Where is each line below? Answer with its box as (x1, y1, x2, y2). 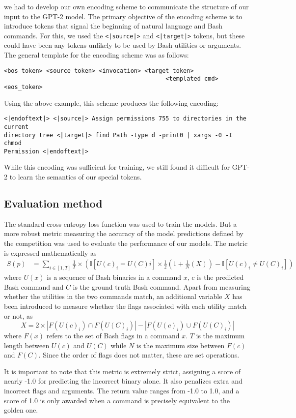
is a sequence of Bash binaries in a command (47, 272, 182, 282)
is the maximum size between (136, 340, 225, 350)
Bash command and (4, 281, 64, 292)
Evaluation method (4, 196, 103, 211)
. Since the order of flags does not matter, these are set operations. (38, 350, 240, 360)
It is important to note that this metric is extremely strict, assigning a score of (4, 366, 241, 376)
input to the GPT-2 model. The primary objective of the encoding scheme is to (4, 11, 242, 21)
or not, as (4, 310, 33, 321)
